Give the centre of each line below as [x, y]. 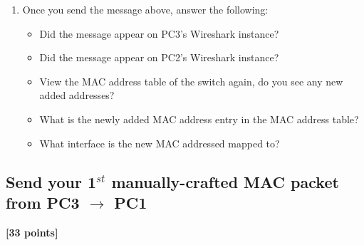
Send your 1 [51, 181]
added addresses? [77, 95]
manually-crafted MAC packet [225, 181]
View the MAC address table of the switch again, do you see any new [191, 81]
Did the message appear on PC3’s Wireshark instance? [159, 33]
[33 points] [32, 232]
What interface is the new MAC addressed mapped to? [160, 143]
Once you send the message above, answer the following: [145, 9]
